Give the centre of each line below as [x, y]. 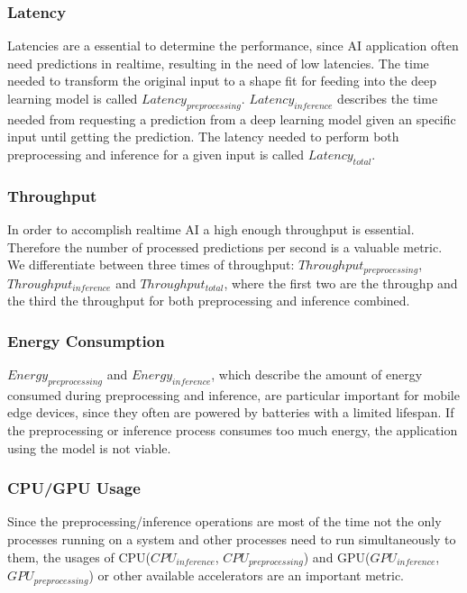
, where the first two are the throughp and [341, 283]
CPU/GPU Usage [74, 488]
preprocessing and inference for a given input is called [156, 154]
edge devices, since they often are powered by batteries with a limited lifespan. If [231, 412]
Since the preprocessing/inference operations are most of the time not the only [224, 521]
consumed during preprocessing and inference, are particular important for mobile [233, 394]
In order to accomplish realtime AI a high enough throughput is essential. [211, 229]
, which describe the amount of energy [317, 374]
